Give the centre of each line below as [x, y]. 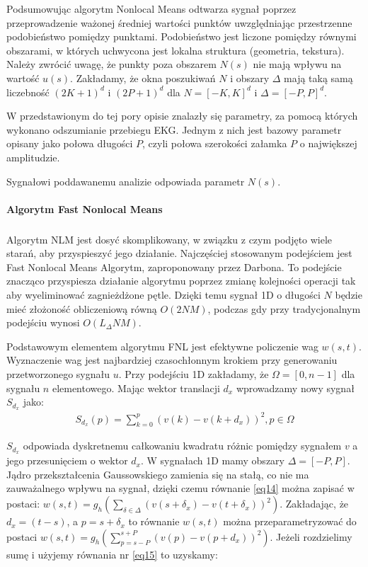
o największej [328, 143]
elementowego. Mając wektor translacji [136, 388]
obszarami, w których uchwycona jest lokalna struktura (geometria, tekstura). [176, 50]
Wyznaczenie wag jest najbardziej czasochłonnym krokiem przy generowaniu [172, 360]
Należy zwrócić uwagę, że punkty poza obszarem [111, 64]
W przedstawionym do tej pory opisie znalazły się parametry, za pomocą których [182, 116]
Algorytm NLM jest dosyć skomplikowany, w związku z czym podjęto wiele [169, 239]
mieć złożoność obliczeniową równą [82, 308]
